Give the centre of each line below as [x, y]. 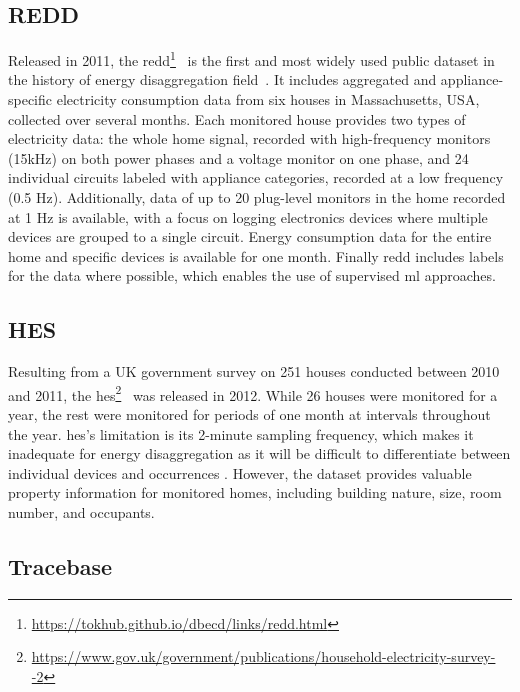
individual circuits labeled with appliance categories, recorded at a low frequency [256, 177]
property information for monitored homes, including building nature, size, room [255, 492]
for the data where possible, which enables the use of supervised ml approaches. [252, 275]
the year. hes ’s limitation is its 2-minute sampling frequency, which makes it [241, 433]
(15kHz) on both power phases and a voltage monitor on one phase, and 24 [238, 157]
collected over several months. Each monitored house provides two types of [237, 118]
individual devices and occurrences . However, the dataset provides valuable [240, 472]
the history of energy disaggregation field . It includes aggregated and [222, 79]
